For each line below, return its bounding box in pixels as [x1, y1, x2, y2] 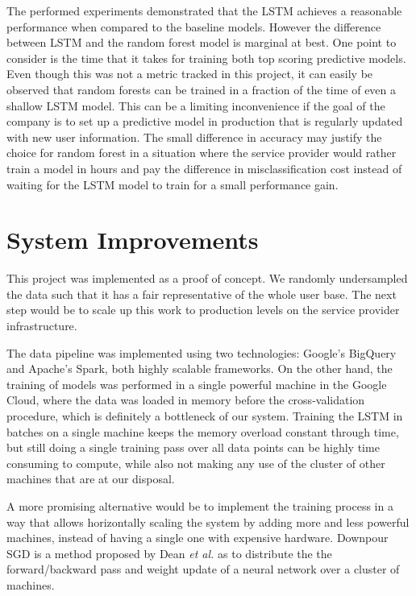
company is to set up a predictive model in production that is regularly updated [6, 113, 403, 130]
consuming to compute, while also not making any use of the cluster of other [6, 454, 385, 471]
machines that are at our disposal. [6, 470, 175, 487]
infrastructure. [6, 317, 77, 334]
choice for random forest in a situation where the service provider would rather [6, 144, 397, 161]
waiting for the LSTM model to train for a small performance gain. [6, 176, 339, 192]
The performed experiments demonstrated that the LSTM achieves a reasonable [6, 2, 402, 19]
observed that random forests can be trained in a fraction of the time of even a [6, 81, 397, 97]
